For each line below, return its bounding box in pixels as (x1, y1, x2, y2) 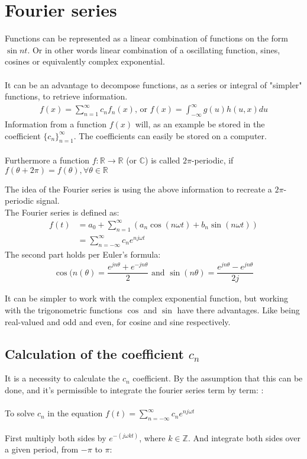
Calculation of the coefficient (5, 344, 184, 362)
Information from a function (5, 118, 107, 130)
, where (139, 431, 166, 444)
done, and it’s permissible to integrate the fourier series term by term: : (5, 383, 264, 396)
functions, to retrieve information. (5, 90, 128, 102)
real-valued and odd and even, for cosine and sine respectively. (5, 315, 231, 328)
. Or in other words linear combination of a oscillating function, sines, (27, 43, 280, 56)
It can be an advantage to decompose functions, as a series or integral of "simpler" (5, 78, 302, 91)
